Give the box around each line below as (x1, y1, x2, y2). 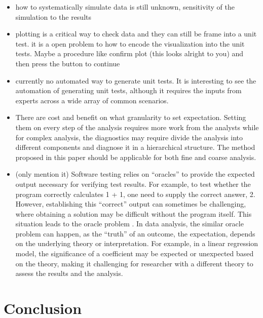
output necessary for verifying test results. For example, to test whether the (15, 178, 251, 189)
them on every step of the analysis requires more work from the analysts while (15, 122, 259, 132)
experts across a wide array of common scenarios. (15, 95, 169, 105)
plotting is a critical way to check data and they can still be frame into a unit (15, 28, 257, 39)
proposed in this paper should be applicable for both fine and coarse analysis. (15, 151, 256, 162)
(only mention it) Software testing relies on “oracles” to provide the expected (15, 169, 255, 179)
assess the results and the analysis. (15, 268, 123, 279)
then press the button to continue (15, 58, 120, 68)
